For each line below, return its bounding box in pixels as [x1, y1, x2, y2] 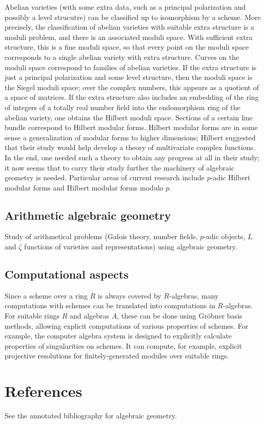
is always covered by [97, 290, 161, 301]
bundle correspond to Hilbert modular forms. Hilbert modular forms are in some [5, 122, 258, 133]
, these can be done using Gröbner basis [117, 310, 242, 321]
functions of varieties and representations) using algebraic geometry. [24, 241, 237, 252]
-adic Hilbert [210, 172, 251, 183]
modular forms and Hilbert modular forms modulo [5, 182, 164, 193]
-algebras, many [169, 290, 219, 301]
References [5, 380, 83, 401]
